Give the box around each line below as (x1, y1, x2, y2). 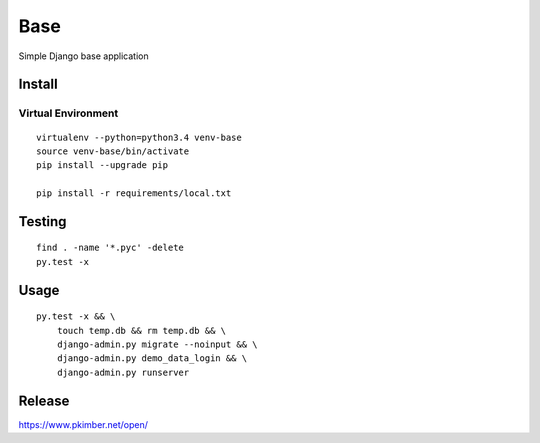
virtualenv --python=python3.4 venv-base (36, 131, 242, 143)
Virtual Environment (18, 106, 119, 120)
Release (18, 392, 70, 409)
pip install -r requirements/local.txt (36, 188, 232, 199)
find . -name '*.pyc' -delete (36, 242, 185, 254)
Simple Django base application (18, 50, 149, 62)
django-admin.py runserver (56, 366, 190, 378)
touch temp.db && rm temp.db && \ (56, 325, 227, 336)
